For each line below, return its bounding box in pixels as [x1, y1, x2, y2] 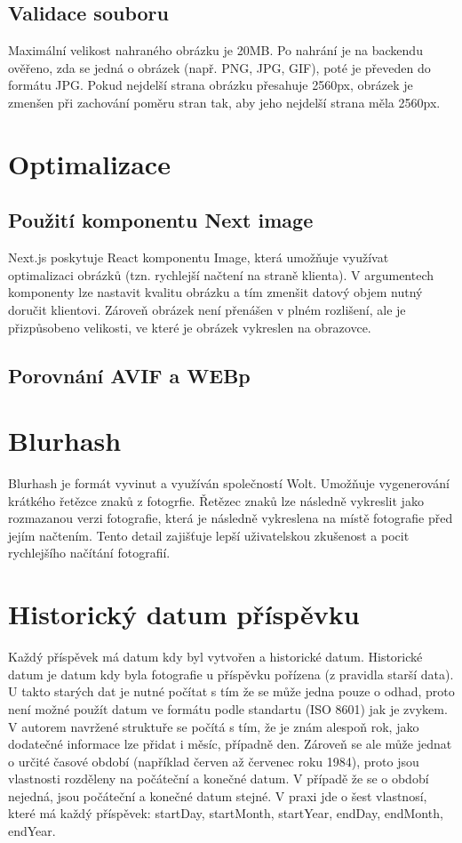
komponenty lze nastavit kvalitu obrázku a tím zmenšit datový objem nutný [8, 283, 423, 301]
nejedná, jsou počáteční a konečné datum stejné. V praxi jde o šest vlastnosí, [8, 786, 427, 805]
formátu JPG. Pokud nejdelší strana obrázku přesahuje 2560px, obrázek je [8, 76, 413, 94]
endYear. [8, 822, 56, 840]
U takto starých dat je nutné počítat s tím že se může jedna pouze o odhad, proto [8, 682, 455, 701]
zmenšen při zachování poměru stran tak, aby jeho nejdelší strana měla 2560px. [8, 92, 441, 111]
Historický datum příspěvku [8, 596, 360, 632]
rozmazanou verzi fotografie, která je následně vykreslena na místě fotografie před [8, 509, 453, 527]
